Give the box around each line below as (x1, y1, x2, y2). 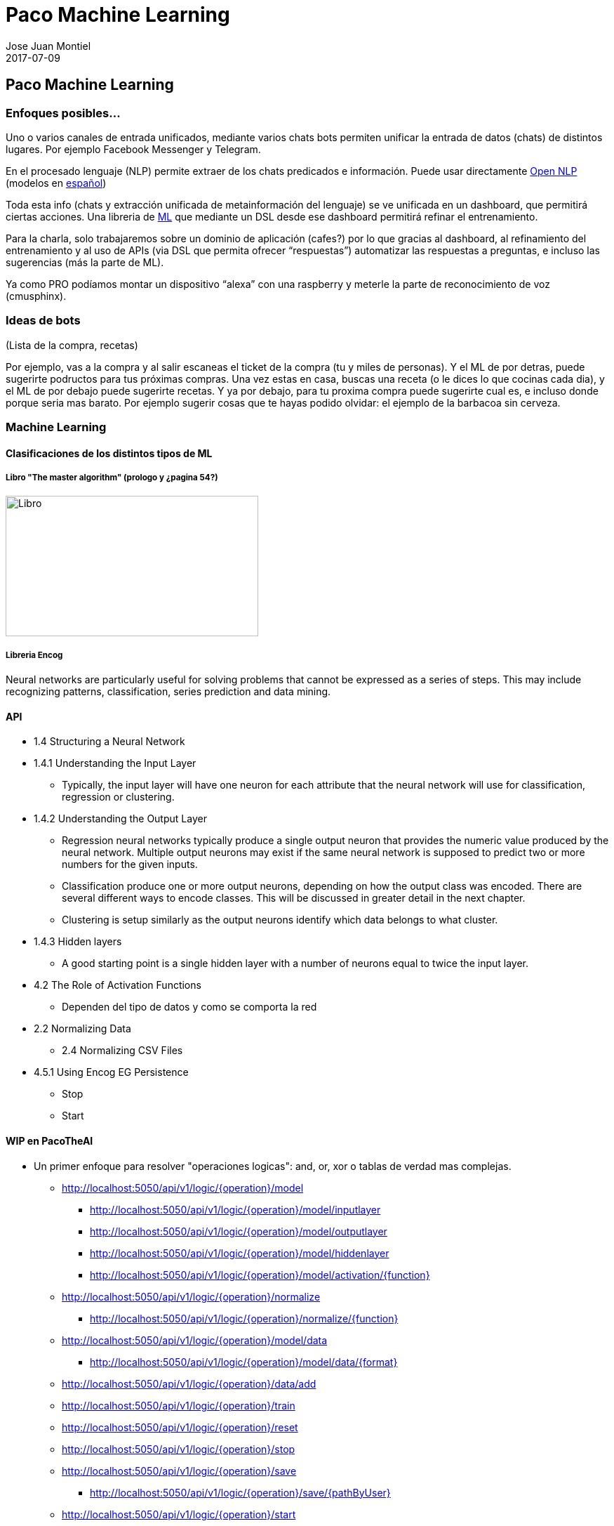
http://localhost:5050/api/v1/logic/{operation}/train (62, 1399, 295, 1412)
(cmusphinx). (6, 289, 67, 302)
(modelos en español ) (6, 176, 107, 189)
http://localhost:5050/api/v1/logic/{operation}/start (62, 1508, 296, 1520)
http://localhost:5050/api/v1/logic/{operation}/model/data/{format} (90, 1355, 398, 1368)
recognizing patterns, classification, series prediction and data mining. (6, 685, 331, 698)
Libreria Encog (6, 650, 63, 660)
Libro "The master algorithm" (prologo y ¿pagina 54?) (6, 473, 218, 483)
